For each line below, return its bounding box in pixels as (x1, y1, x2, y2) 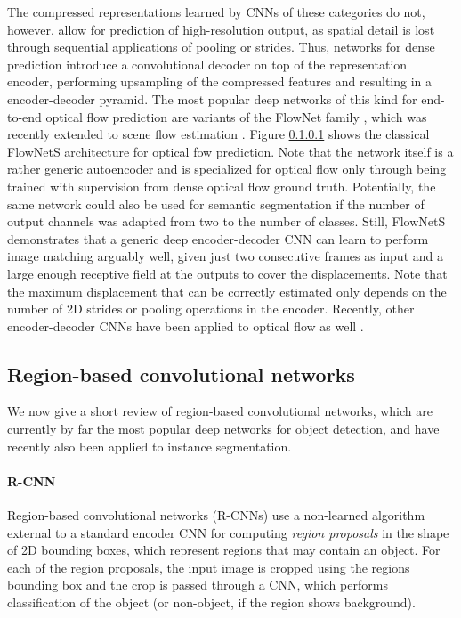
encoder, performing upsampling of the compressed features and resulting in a (7, 72, 433, 91)
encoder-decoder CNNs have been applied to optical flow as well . (7, 316, 364, 335)
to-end (7, 107, 42, 126)
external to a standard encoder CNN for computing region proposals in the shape (7, 523, 449, 541)
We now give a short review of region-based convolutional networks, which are (7, 402, 433, 420)
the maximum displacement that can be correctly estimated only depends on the (7, 281, 447, 300)
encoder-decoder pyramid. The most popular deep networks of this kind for (7, 89, 417, 108)
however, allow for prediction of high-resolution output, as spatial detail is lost (7, 20, 435, 38)
